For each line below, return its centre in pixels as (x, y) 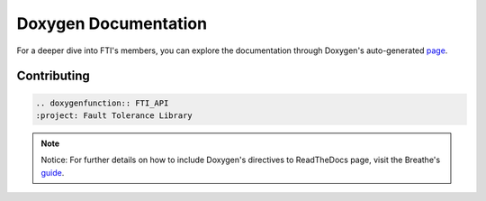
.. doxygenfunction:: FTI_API (102, 103)
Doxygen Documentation (112, 23)
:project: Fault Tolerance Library (114, 115)
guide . (53, 172)
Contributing (53, 76)
